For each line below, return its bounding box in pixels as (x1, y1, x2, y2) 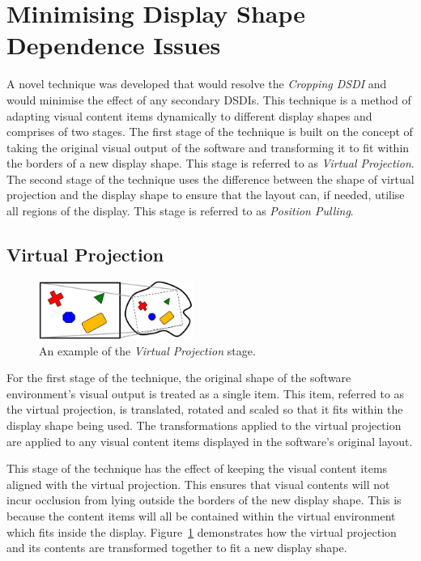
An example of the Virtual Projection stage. (39, 342, 256, 359)
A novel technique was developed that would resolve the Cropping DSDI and (6, 75, 387, 92)
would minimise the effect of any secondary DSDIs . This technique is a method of (6, 91, 411, 108)
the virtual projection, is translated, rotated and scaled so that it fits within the (6, 401, 403, 418)
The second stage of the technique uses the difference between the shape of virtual (6, 170, 415, 187)
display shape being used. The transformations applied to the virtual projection (6, 416, 402, 433)
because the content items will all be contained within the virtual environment (6, 507, 396, 524)
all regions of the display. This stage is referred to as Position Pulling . (6, 202, 354, 219)
